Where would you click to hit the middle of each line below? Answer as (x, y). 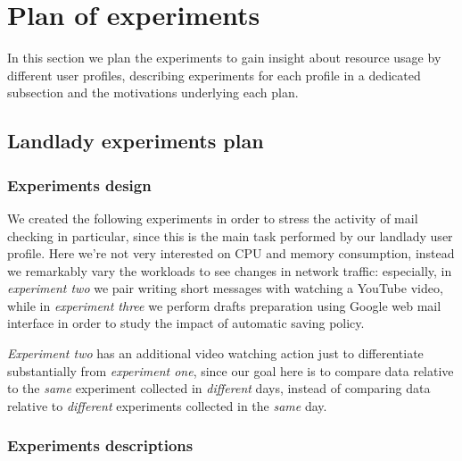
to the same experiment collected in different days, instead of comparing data (219, 388)
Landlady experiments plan (136, 141)
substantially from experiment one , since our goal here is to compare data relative (231, 370)
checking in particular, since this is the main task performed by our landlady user (230, 235)
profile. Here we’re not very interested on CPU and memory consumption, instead (231, 253)
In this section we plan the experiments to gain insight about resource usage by (224, 58)
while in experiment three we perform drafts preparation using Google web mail (224, 305)
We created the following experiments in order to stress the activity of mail (213, 218)
